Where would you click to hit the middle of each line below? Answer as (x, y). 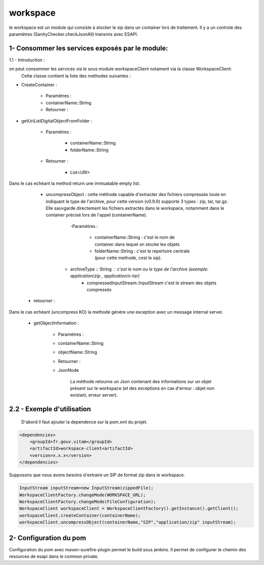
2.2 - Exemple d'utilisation (50, 409)
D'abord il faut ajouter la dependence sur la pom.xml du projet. (84, 422)
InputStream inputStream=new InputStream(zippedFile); (86, 488)
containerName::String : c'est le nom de (135, 237)
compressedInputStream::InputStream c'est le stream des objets (152, 283)
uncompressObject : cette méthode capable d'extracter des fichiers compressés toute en (136, 195)
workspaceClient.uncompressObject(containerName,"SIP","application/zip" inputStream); (128, 522)
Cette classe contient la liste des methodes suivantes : (76, 75)
